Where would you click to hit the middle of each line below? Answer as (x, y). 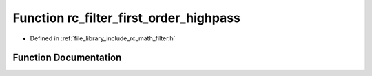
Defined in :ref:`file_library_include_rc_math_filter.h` (103, 38)
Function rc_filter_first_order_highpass (126, 18)
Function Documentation (67, 58)
